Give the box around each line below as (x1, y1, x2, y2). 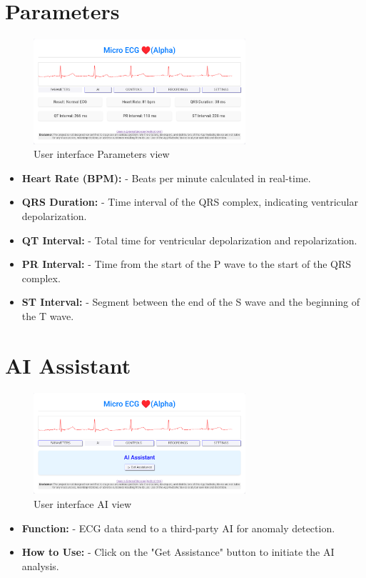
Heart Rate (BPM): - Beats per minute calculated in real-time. (21, 170, 311, 185)
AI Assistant (5, 350, 131, 379)
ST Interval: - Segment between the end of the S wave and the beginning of (21, 294, 360, 309)
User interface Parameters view (34, 146, 170, 161)
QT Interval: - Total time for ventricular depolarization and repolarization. (21, 232, 357, 247)
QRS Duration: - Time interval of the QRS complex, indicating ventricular (21, 194, 358, 209)
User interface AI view (34, 497, 132, 512)
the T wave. (21, 308, 74, 323)
